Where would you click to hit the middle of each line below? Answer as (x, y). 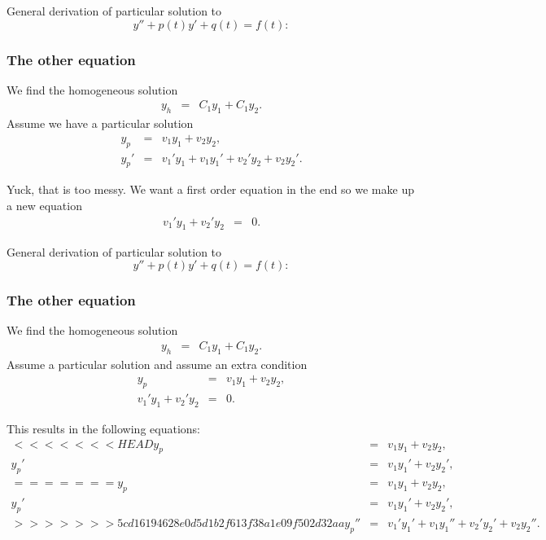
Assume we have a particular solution (100, 123)
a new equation (44, 206)
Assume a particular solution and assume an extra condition (157, 364)
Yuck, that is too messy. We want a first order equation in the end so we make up (210, 189)
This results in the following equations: (103, 428)
